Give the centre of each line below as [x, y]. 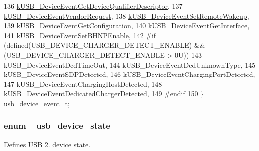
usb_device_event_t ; [37, 103]
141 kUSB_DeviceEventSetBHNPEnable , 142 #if [80, 35]
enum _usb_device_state [57, 125]
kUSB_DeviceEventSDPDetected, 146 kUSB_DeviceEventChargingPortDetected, [129, 74]
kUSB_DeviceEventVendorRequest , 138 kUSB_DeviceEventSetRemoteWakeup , [127, 16]
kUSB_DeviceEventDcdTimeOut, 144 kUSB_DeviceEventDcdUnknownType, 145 [130, 64]
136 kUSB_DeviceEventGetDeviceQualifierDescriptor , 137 [93, 6]
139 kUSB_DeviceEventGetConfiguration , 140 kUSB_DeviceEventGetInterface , [127, 26]
